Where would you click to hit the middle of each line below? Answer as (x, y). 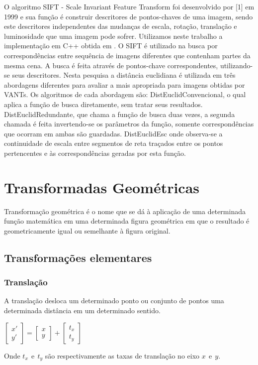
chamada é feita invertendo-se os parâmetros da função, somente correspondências (129, 124)
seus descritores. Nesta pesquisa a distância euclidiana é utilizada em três (124, 75)
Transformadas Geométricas (102, 187)
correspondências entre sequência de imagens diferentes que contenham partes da (127, 55)
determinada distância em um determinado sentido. (82, 310)
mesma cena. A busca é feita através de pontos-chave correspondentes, (111, 65)
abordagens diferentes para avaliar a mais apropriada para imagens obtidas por (125, 84)
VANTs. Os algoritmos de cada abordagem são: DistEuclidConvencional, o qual (125, 94)
